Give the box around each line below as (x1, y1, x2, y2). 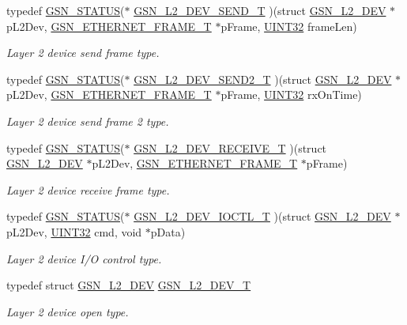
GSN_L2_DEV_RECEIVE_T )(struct (134, 139, 327, 156)
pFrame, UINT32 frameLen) (220, 17, 357, 34)
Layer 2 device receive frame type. (6, 181, 170, 198)
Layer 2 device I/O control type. (6, 250, 162, 266)
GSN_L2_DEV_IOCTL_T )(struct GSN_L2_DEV (134, 208, 391, 225)
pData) (150, 223, 186, 240)
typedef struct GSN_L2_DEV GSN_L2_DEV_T (6, 277, 251, 293)
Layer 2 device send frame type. (6, 44, 160, 61)
